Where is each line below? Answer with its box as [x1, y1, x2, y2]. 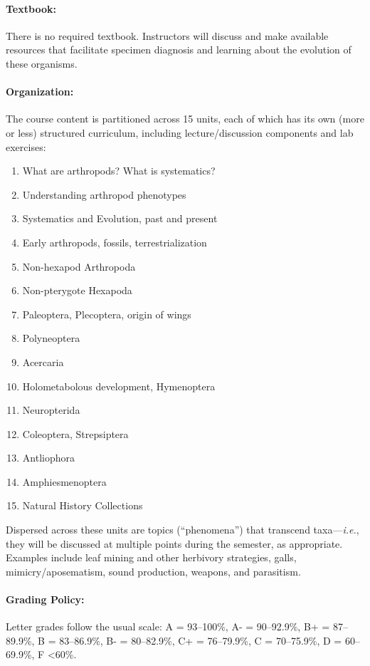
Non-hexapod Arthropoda [22, 259, 136, 274]
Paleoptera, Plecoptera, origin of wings [22, 306, 191, 321]
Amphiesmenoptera [22, 474, 107, 489]
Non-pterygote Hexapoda [22, 283, 132, 298]
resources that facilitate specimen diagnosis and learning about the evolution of [6, 42, 351, 57]
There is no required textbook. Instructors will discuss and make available [6, 28, 329, 43]
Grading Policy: [6, 592, 85, 607]
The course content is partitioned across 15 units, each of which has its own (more [6, 111, 364, 126]
